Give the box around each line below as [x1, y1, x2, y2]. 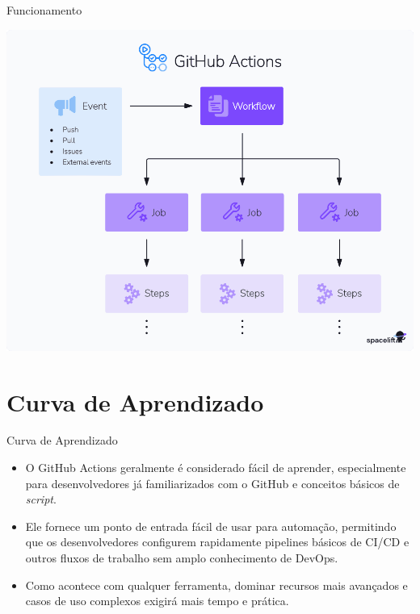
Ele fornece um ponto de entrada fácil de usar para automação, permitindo [25, 517, 397, 534]
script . [25, 491, 57, 507]
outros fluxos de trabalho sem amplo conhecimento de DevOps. [25, 549, 338, 566]
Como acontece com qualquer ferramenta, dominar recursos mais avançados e [25, 576, 408, 593]
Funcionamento [6, 2, 82, 18]
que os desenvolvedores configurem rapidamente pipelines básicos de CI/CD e [25, 533, 409, 550]
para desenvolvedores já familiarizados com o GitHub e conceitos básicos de [25, 474, 400, 491]
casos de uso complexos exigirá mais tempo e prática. [25, 592, 289, 609]
